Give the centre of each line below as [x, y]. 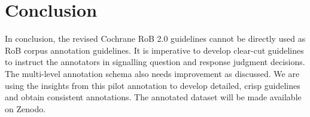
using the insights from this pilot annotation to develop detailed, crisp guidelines [153, 85]
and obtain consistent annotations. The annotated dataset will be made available [153, 97]
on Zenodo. [25, 108]
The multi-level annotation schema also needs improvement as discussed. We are [152, 73]
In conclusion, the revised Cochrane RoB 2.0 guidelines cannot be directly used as [155, 39]
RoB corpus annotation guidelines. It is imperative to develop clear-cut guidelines [154, 50]
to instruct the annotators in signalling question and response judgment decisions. [155, 62]
